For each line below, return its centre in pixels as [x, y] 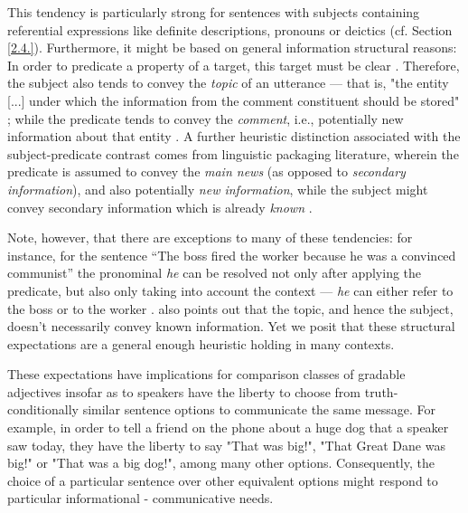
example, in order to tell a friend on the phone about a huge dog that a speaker [228, 427]
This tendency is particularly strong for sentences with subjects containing [214, 12]
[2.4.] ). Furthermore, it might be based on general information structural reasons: [232, 47]
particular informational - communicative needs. [140, 498]
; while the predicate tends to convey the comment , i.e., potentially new [206, 118]
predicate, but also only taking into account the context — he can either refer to [230, 290]
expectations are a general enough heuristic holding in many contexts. [201, 343]
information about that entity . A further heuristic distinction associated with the [234, 136]
